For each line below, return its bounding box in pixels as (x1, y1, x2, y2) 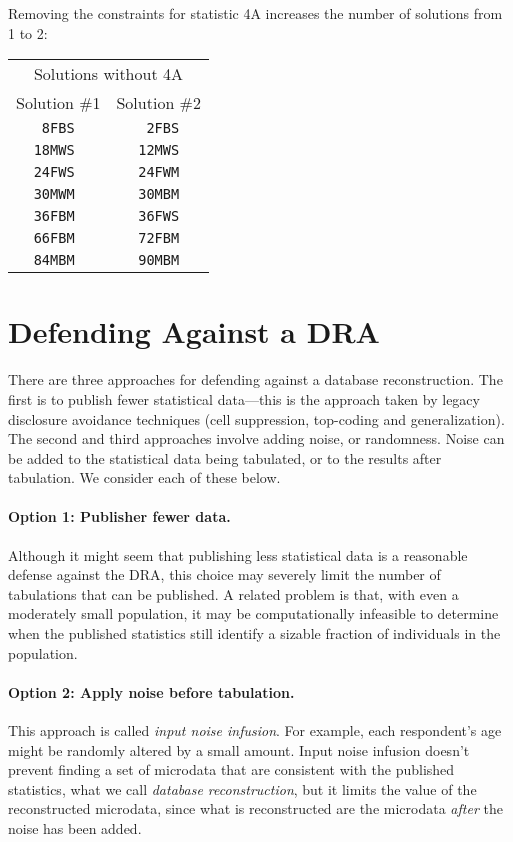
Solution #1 (16, 91, 101, 115)
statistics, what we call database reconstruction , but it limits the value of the (8, 778, 477, 799)
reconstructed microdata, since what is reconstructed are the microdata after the (8, 798, 503, 819)
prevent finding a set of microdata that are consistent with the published (8, 759, 455, 780)
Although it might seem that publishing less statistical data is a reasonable (8, 544, 468, 565)
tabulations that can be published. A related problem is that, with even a (8, 583, 459, 604)
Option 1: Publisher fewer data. (8, 506, 231, 527)
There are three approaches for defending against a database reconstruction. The (8, 369, 503, 390)
